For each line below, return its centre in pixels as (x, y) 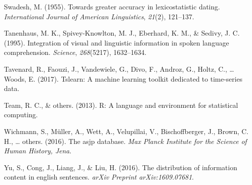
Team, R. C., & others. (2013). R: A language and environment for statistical (121, 105)
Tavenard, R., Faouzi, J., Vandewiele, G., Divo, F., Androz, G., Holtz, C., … (119, 69)
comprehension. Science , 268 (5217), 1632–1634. (75, 52)
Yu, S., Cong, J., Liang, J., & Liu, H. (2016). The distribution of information (121, 167)
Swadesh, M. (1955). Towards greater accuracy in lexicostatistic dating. (112, 6)
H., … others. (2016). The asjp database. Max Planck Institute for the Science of (126, 141)
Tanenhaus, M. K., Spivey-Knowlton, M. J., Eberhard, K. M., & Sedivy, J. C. (122, 33)
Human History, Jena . (38, 151)
